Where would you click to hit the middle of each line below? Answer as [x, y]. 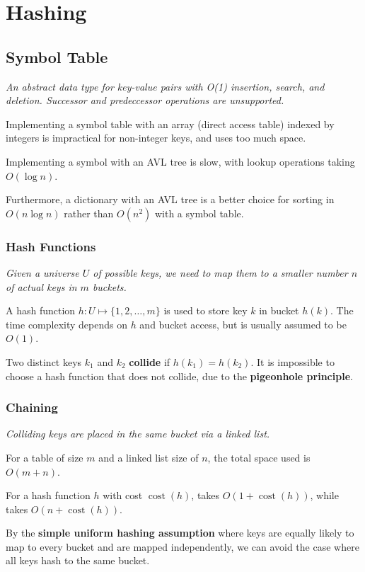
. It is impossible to [292, 361]
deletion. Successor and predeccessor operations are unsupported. [145, 100]
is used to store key [205, 310]
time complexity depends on [66, 324]
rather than [89, 213]
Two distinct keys [44, 361]
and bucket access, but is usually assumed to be [243, 324]
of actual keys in [41, 286]
